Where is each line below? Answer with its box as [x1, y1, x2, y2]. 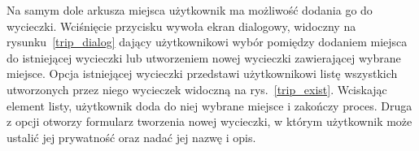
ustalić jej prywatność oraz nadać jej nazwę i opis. [7, 128, 256, 145]
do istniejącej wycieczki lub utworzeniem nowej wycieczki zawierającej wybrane [7, 49, 401, 66]
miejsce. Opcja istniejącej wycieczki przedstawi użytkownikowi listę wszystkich [7, 65, 398, 82]
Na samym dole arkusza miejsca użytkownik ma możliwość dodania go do [7, 2, 373, 18]
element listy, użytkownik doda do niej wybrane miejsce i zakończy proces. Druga [7, 97, 412, 114]
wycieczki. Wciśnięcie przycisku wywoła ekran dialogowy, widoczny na [7, 17, 356, 34]
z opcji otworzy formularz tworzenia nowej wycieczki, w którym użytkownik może [7, 113, 412, 130]
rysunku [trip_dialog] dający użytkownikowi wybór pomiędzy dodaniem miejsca [7, 33, 408, 50]
